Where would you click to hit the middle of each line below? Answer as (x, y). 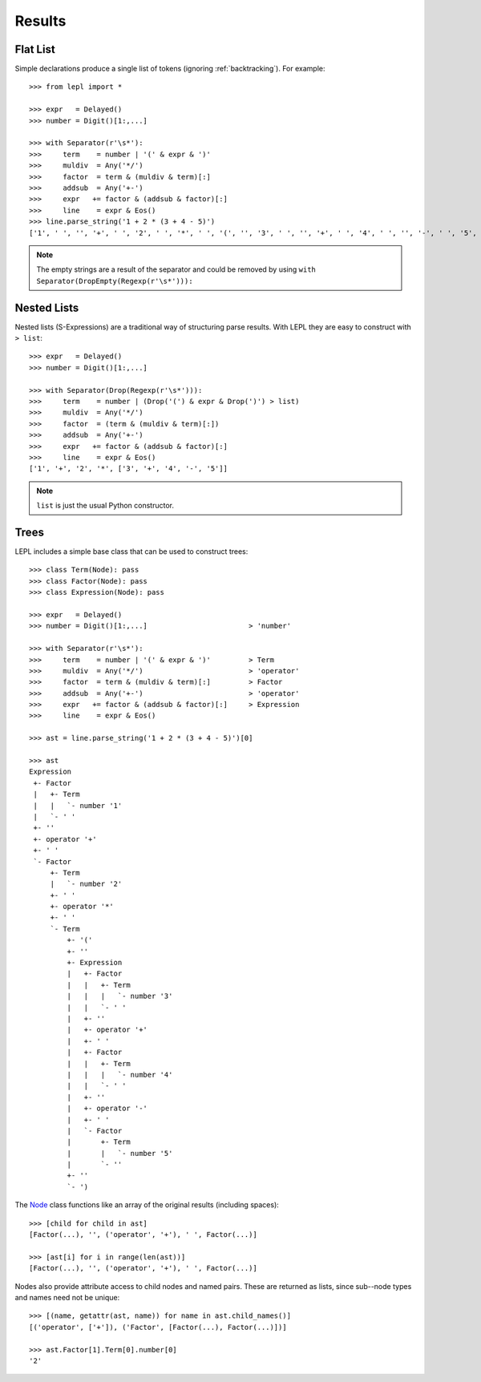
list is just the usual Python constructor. (105, 506)
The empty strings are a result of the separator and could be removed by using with (176, 269)
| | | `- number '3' (120, 996)
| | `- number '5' (120, 1153)
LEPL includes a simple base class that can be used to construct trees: (131, 551)
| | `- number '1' (78, 805)
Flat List (35, 49)
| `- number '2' (86, 884)
